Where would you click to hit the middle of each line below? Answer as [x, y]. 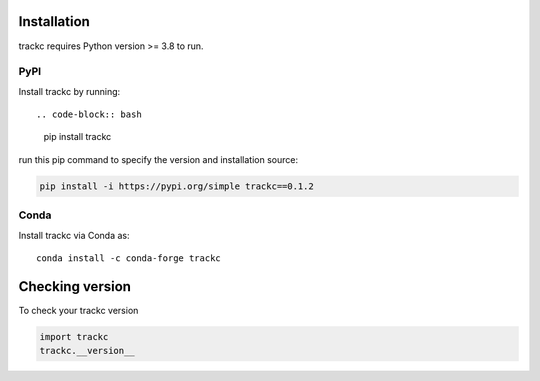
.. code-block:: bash [89, 114]
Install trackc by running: [69, 91]
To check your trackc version [78, 310]
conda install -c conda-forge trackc [129, 258]
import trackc [74, 336]
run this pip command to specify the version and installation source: [158, 159]
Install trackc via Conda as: [74, 235]
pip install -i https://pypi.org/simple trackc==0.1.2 [176, 186]
